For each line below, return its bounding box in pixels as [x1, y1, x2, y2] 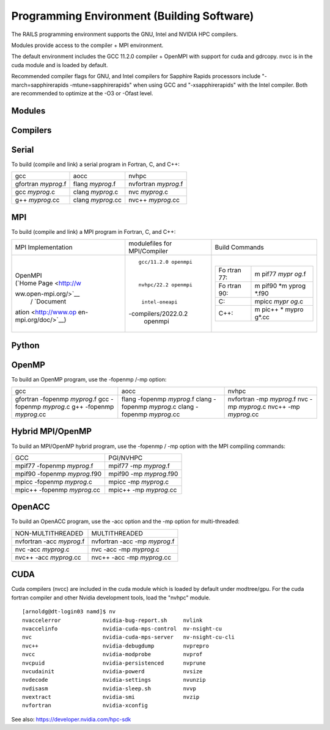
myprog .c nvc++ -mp [238, 403, 301, 411]
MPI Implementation [15, 243, 73, 251]
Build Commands [215, 243, 264, 251]
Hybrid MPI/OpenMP [11, 426, 92, 436]
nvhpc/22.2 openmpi [138, 281, 193, 288]
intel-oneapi [141, 299, 178, 305]
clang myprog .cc [73, 196, 122, 204]
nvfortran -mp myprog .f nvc [227, 395, 309, 403]
